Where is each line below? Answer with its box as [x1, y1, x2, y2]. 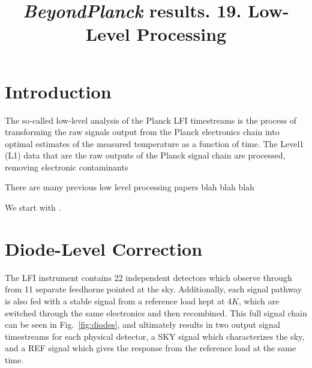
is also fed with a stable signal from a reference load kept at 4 [5, 294, 232, 307]
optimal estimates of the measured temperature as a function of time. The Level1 [5, 137, 304, 149]
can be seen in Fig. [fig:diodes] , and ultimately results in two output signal [5, 318, 280, 331]
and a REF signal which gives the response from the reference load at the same [5, 342, 296, 354]
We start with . [5, 201, 61, 214]
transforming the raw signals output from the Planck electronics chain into [5, 125, 280, 138]
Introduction [5, 79, 112, 103]
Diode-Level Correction [5, 236, 203, 261]
